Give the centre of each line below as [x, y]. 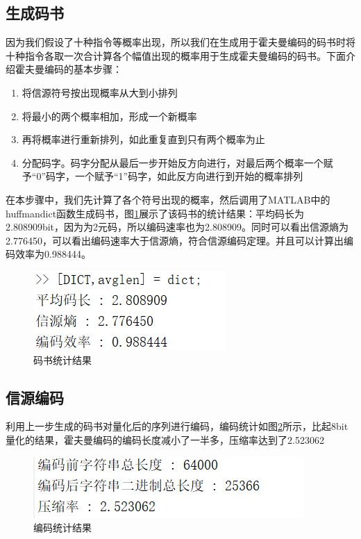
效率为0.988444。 [53, 254]
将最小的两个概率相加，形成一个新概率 [109, 116]
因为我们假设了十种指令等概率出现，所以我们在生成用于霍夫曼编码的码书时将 [180, 42]
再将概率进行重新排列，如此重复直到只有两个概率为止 [143, 139]
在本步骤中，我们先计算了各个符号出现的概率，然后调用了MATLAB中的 [168, 199]
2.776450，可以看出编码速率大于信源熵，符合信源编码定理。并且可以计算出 [175, 240]
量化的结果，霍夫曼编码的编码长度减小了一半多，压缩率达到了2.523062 [165, 439]
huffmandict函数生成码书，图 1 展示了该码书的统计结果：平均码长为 [155, 213]
